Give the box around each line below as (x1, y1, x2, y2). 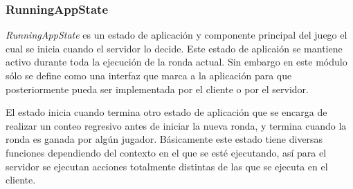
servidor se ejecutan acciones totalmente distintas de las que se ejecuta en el (6, 159, 328, 173)
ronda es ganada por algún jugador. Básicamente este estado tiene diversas (6, 132, 323, 146)
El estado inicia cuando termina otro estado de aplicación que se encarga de (6, 105, 327, 119)
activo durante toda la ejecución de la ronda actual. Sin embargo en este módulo (6, 54, 347, 69)
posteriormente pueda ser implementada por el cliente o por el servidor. (6, 81, 309, 96)
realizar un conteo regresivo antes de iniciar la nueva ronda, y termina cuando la (6, 118, 347, 132)
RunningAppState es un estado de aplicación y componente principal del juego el (6, 28, 347, 42)
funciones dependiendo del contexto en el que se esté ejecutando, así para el (6, 145, 327, 159)
